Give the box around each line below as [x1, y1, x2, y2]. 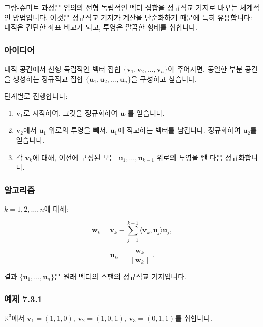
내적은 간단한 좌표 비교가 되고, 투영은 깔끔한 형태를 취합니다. [4, 22, 197, 33]
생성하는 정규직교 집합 [13, 73, 83, 84]
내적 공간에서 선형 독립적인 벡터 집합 [4, 64, 121, 74]
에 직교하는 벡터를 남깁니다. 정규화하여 [118, 125, 241, 135]
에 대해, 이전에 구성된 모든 [32, 152, 116, 162]
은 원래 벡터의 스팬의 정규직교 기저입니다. [54, 271, 186, 281]
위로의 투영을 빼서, [48, 125, 108, 135]
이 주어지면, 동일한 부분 [168, 64, 243, 74]
